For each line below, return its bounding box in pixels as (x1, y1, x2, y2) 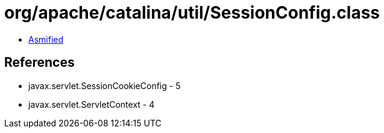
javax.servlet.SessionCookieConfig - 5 (28, 80, 181, 91)
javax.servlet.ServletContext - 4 (28, 99, 155, 110)
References (4, 55, 75, 70)
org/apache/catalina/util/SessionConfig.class (4, 2, 380, 23)
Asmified (28, 34, 64, 45)
